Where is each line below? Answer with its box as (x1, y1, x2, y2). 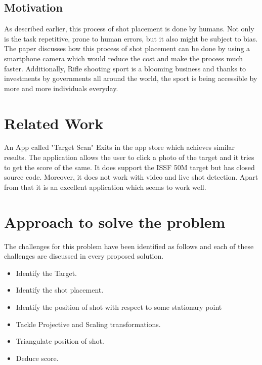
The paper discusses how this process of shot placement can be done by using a (4, 43, 250, 54)
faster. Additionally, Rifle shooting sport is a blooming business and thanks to (4, 63, 246, 73)
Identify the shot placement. (16, 285, 104, 295)
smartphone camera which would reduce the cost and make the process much (4, 53, 243, 63)
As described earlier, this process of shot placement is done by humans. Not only (4, 23, 254, 34)
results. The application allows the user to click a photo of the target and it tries (4, 152, 254, 163)
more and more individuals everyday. (4, 83, 118, 93)
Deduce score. (16, 352, 59, 363)
